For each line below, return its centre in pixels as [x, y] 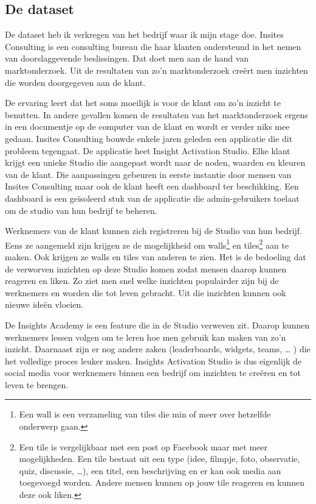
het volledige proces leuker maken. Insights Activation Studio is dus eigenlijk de [153, 360]
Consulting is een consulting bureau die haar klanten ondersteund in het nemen [153, 46]
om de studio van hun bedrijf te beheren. [81, 210]
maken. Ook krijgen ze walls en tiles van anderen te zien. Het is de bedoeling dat [156, 256]
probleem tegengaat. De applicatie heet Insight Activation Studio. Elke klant [148, 150]
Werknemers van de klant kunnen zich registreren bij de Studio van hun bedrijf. [153, 231]
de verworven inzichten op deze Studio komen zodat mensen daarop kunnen [146, 268]
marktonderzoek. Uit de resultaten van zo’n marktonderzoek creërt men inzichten [156, 70]
